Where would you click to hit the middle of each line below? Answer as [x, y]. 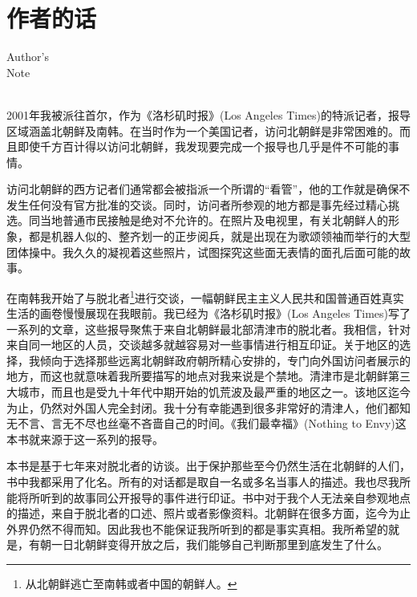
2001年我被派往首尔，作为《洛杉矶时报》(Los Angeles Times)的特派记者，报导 [208, 114]
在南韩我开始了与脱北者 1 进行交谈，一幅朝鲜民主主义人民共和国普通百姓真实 [205, 296]
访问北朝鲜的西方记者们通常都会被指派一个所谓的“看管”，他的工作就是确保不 [208, 189]
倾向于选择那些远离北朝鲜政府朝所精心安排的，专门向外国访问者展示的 [225, 360]
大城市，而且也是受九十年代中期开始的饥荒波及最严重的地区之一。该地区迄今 [208, 392]
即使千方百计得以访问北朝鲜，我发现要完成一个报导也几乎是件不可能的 [202, 146]
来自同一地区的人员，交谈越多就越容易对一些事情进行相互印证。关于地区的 [203, 345]
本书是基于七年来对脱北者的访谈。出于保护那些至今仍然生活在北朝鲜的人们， [208, 466]
